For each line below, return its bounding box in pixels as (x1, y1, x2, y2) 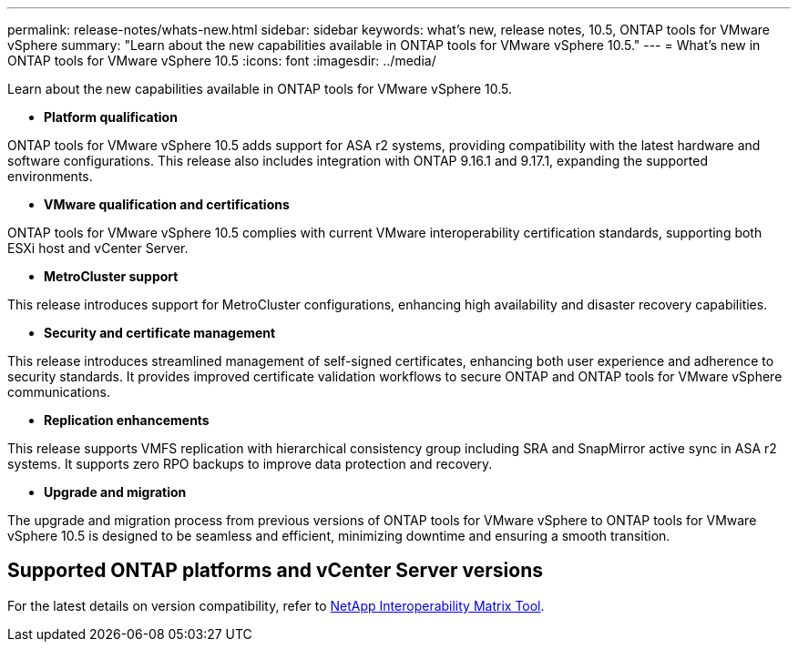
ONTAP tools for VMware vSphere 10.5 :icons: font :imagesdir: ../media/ (7, 53, 436, 68)
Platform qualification (44, 109, 178, 125)
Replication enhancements (44, 412, 210, 428)
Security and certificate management (44, 325, 276, 340)
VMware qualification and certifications (44, 197, 290, 212)
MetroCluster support (44, 269, 179, 284)
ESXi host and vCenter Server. (7, 240, 189, 256)
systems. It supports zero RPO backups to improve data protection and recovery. (7, 456, 493, 472)
